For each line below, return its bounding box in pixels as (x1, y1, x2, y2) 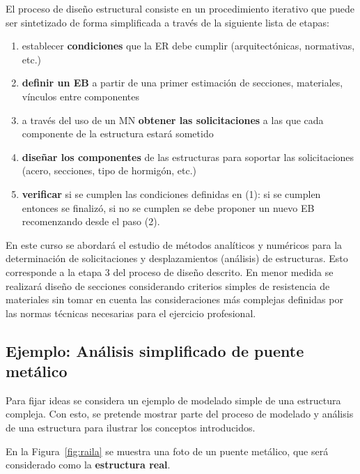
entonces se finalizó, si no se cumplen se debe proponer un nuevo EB (22, 200, 315, 215)
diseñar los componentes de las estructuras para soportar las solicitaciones (22, 149, 354, 164)
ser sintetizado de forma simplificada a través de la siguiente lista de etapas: (6, 15, 329, 29)
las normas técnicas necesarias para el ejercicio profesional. (6, 305, 256, 320)
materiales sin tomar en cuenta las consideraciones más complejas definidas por (6, 292, 343, 307)
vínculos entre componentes (22, 89, 139, 103)
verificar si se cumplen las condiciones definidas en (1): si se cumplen (22, 186, 321, 201)
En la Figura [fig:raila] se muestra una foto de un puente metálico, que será (6, 443, 329, 458)
